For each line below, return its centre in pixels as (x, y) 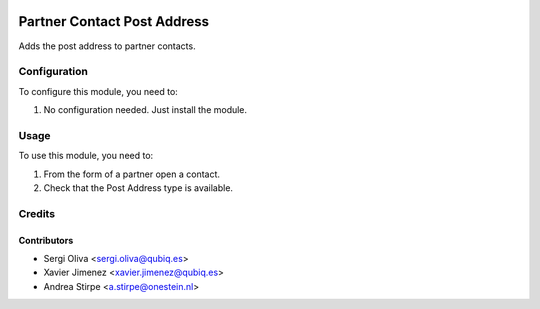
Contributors (46, 240)
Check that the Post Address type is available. (138, 187)
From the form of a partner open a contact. (131, 174)
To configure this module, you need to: (98, 91)
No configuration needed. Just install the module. (145, 110)
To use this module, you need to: (86, 156)
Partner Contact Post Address (114, 21)
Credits (36, 213)
